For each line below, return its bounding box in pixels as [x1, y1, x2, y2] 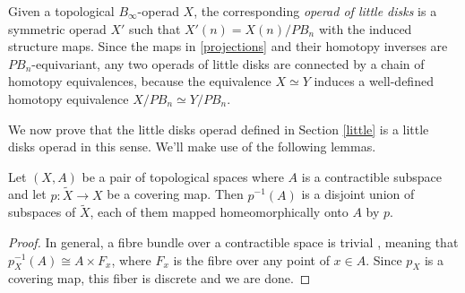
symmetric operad [8, 19, 107, 38]
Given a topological [8, 2, 115, 20]
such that [129, 19, 181, 38]
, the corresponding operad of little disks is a [194, 2, 437, 20]
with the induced [318, 19, 412, 38]
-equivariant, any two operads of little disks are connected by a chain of [31, 54, 425, 73]
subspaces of [8, 203, 76, 221]
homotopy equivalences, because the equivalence [8, 72, 271, 90]
